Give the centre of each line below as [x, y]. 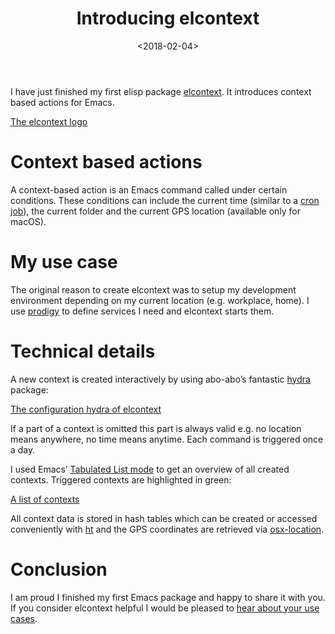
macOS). [28, 221]
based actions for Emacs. [62, 102]
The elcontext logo [49, 121]
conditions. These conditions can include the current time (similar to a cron [165, 200]
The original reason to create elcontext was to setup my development [153, 289]
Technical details [83, 351]
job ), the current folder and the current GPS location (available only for [156, 211]
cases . [24, 618]
